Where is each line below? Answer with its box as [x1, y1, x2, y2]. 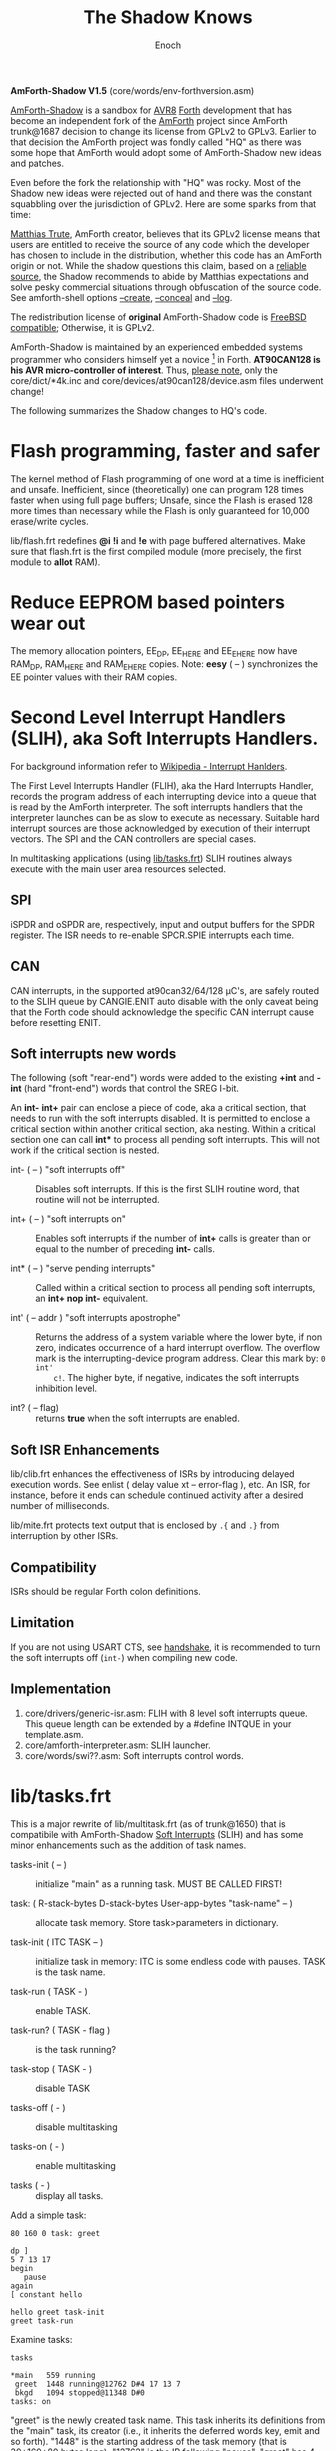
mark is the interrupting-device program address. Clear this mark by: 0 [35, 1352, 326, 1365]
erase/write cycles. [10, 515, 89, 527]
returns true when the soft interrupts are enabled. [35, 1412, 240, 1425]
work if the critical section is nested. [10, 1144, 160, 1156]
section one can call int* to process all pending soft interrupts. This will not [10, 1134, 320, 1146]
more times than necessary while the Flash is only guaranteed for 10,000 [10, 504, 310, 516]
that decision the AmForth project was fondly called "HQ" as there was [10, 136, 302, 148]
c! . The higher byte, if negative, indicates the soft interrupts [53, 1372, 300, 1384]
